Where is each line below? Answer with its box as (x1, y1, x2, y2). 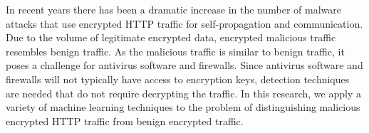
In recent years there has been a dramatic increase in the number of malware (6, 2, 342, 16)
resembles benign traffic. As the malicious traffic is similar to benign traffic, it (6, 43, 345, 58)
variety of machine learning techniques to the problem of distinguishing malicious (6, 100, 360, 115)
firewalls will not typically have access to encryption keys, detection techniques (6, 71, 350, 86)
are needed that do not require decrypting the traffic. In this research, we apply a (6, 85, 361, 100)
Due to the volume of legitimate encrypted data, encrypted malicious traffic (6, 30, 336, 45)
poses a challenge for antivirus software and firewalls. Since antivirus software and (6, 58, 363, 73)
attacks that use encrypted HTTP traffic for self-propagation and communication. (6, 16, 363, 31)
